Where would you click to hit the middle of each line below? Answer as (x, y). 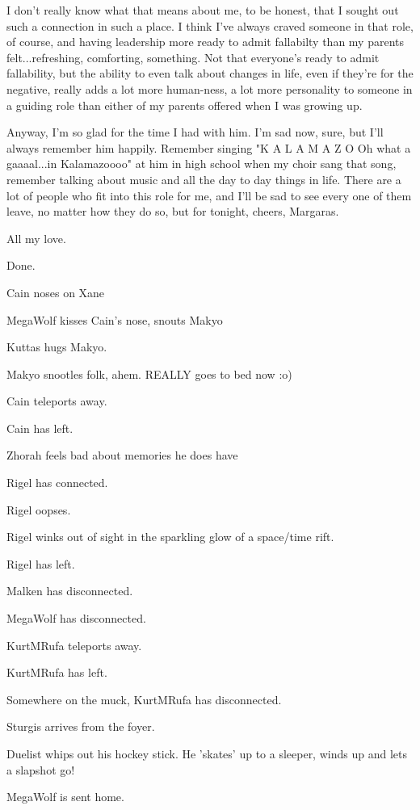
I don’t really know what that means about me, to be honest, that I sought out (203, 10)
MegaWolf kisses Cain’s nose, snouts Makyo (115, 319)
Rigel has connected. (57, 483)
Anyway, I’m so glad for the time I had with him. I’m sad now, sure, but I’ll (195, 132)
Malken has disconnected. (70, 591)
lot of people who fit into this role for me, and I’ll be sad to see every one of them (209, 195)
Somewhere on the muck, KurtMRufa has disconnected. (144, 699)
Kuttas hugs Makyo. (57, 347)
